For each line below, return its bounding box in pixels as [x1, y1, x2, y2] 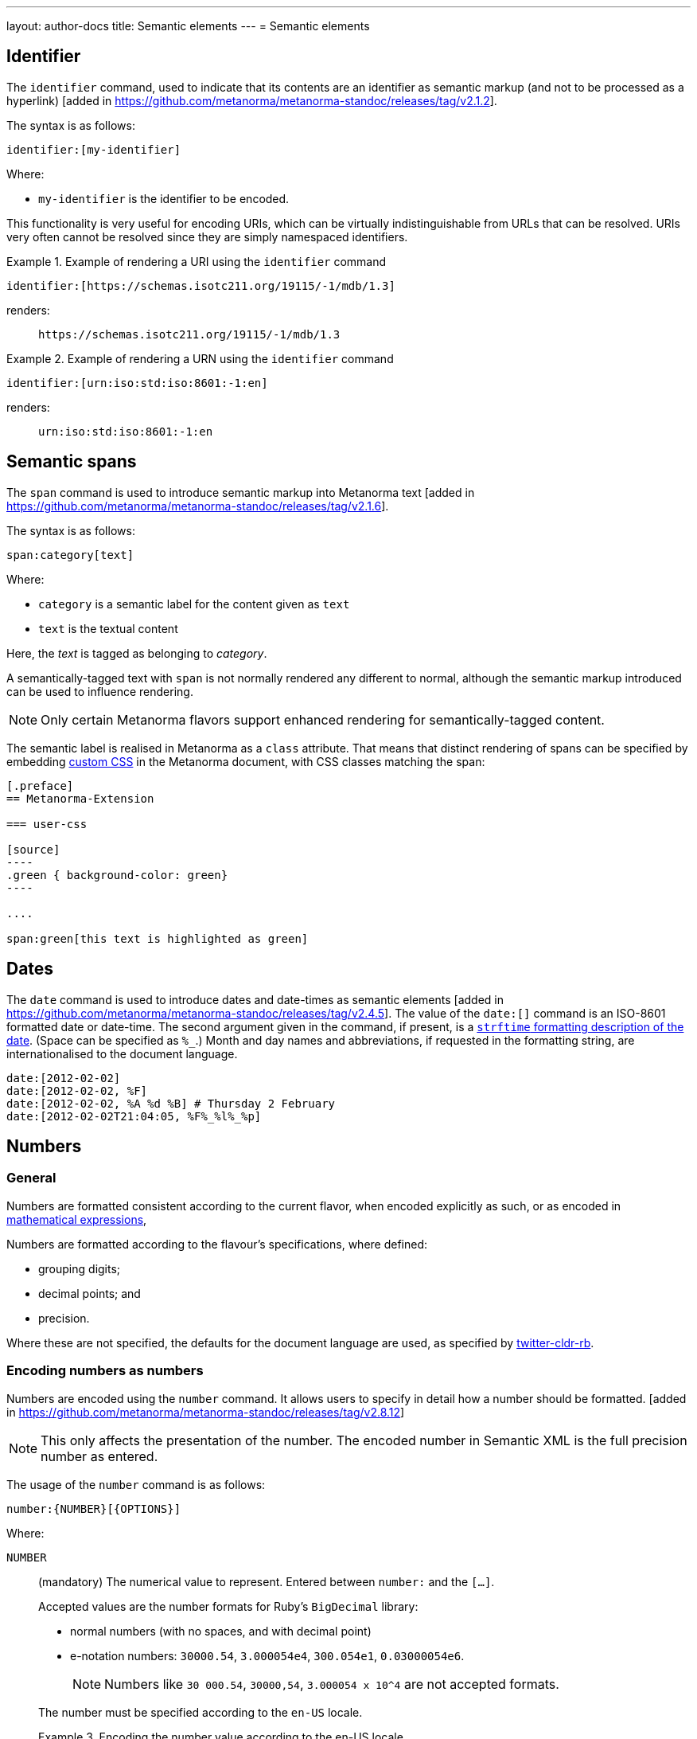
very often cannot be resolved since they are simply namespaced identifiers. [6, 229, 408, 244]
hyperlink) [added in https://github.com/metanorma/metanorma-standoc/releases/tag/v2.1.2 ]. [6, 93, 497, 107]
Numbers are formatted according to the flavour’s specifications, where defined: [6, 1237, 428, 1251]
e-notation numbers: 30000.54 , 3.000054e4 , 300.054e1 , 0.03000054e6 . [70, 1648, 465, 1663]
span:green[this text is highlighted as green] [6, 932, 309, 945]
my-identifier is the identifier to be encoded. [38, 191, 290, 205]
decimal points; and [38, 1286, 141, 1300]
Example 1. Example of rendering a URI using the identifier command [6, 254, 387, 268]
